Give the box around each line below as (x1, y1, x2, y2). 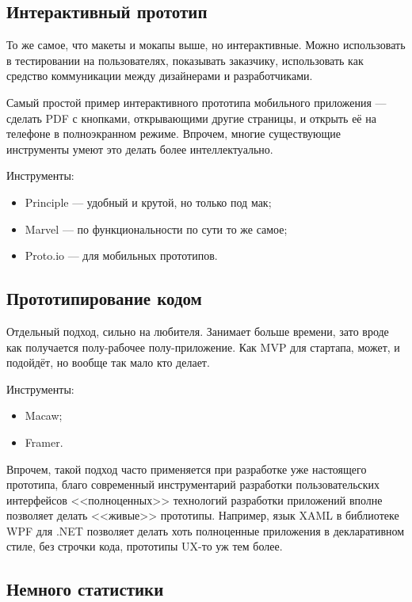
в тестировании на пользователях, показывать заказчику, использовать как (6, 51, 364, 68)
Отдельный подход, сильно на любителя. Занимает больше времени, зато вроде (6, 322, 389, 339)
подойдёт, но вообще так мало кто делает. (6, 354, 210, 371)
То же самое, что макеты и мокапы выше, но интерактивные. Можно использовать (6, 36, 406, 53)
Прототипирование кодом (6, 286, 202, 311)
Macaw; (25, 407, 63, 424)
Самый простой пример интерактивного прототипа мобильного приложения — (6, 93, 387, 110)
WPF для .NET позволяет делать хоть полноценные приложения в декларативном (6, 522, 405, 539)
